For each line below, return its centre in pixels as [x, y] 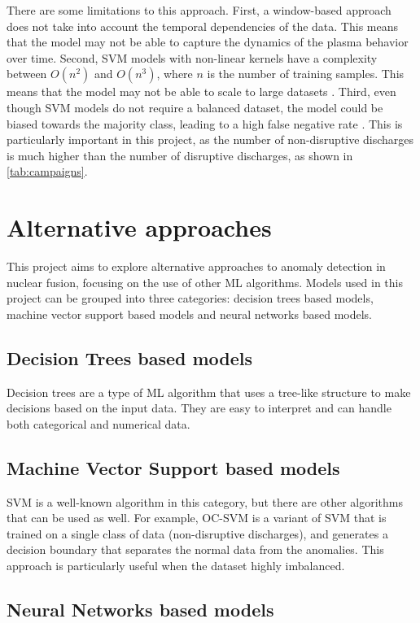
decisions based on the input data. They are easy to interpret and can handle [199, 408]
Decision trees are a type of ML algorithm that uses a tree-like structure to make [209, 392]
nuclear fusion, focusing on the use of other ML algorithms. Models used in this [205, 282]
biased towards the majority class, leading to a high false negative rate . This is [205, 123]
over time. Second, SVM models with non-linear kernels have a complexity [192, 57]
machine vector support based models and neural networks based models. [189, 314]
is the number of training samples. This [306, 74]
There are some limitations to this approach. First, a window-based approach [199, 10]
